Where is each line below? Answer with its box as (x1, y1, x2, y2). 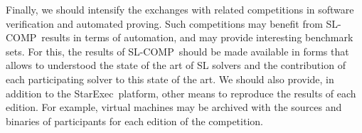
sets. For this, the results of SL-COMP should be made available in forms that (6, 43, 349, 58)
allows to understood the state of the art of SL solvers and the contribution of (6, 58, 346, 73)
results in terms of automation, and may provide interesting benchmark (41, 30, 353, 45)
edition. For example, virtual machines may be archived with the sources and (6, 100, 342, 115)
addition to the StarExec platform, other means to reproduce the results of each (6, 85, 356, 100)
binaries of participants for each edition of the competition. (6, 113, 263, 128)
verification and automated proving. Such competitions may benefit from (6, 16, 323, 31)
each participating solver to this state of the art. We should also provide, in (6, 71, 334, 86)
